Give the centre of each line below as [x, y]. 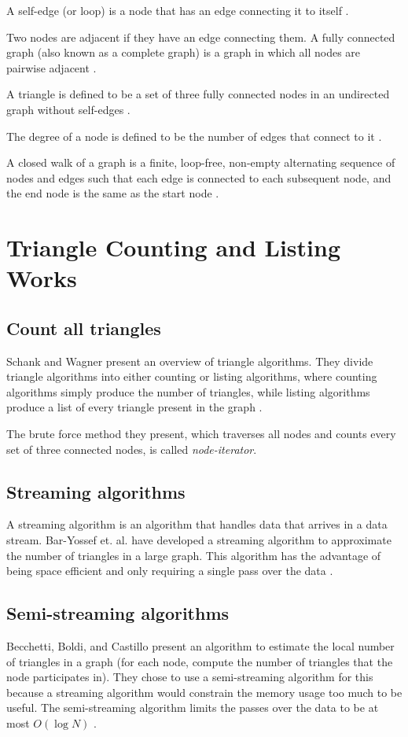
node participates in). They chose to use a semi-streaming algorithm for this [190, 677]
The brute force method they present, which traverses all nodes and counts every [201, 434]
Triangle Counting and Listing [174, 247]
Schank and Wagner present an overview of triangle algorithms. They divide [190, 361]
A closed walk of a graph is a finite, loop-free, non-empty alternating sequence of [201, 162]
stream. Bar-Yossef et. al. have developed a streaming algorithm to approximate [199, 540]
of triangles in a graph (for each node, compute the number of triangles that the [200, 661]
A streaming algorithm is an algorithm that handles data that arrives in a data [197, 524]
